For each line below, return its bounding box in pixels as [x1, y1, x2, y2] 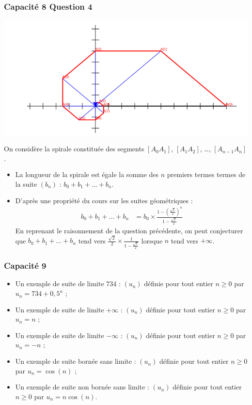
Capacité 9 [4, 259, 47, 272]
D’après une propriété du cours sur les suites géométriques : [15, 195, 193, 205]
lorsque [141, 235, 163, 245]
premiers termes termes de [167, 169, 246, 179]
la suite [15, 178, 37, 189]
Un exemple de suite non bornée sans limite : [15, 382, 149, 392]
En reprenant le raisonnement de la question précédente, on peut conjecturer [15, 226, 243, 235]
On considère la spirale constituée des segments [4, 144, 144, 154]
